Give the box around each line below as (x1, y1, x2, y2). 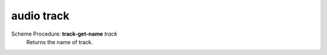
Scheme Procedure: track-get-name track (11, 30, 117, 37)
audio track (11, 9, 70, 22)
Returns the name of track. (26, 38, 93, 45)
